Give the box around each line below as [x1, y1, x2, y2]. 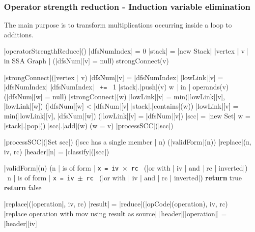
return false [4, 182, 42, 192]
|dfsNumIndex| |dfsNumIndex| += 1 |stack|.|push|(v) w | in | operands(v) [4, 82, 229, 92]
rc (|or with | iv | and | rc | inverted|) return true [86, 173, 242, 183]
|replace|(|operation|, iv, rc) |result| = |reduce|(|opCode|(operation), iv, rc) [4, 199, 228, 209]
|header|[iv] [4, 218, 37, 228]
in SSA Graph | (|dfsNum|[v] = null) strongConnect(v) [4, 56, 169, 65]
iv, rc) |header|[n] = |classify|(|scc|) [4, 146, 109, 156]
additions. [4, 29, 33, 39]
